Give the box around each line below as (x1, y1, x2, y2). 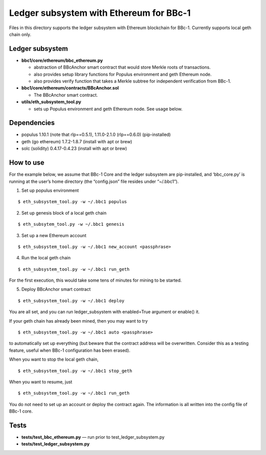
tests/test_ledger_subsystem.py (21, 441, 90, 447)
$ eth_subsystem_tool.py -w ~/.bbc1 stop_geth (18, 368, 133, 373)
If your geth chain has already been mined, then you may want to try (9, 318, 148, 324)
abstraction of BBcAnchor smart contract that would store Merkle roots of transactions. (33, 64, 211, 70)
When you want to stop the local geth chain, (9, 356, 99, 363)
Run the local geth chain (21, 255, 71, 261)
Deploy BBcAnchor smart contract (21, 287, 91, 292)
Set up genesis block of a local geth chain (21, 210, 107, 216)
